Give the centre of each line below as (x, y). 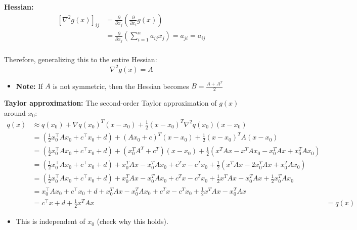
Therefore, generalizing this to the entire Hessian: (81, 59)
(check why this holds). (132, 221)
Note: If (29, 86)
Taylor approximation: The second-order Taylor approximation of (110, 103)
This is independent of (51, 221)
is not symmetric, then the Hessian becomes (121, 86)
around (15, 112)
